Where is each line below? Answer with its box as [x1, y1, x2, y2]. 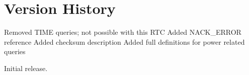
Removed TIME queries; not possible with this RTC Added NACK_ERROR [4, 27, 241, 37]
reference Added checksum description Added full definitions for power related [4, 36, 245, 47]
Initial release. [4, 63, 48, 73]
